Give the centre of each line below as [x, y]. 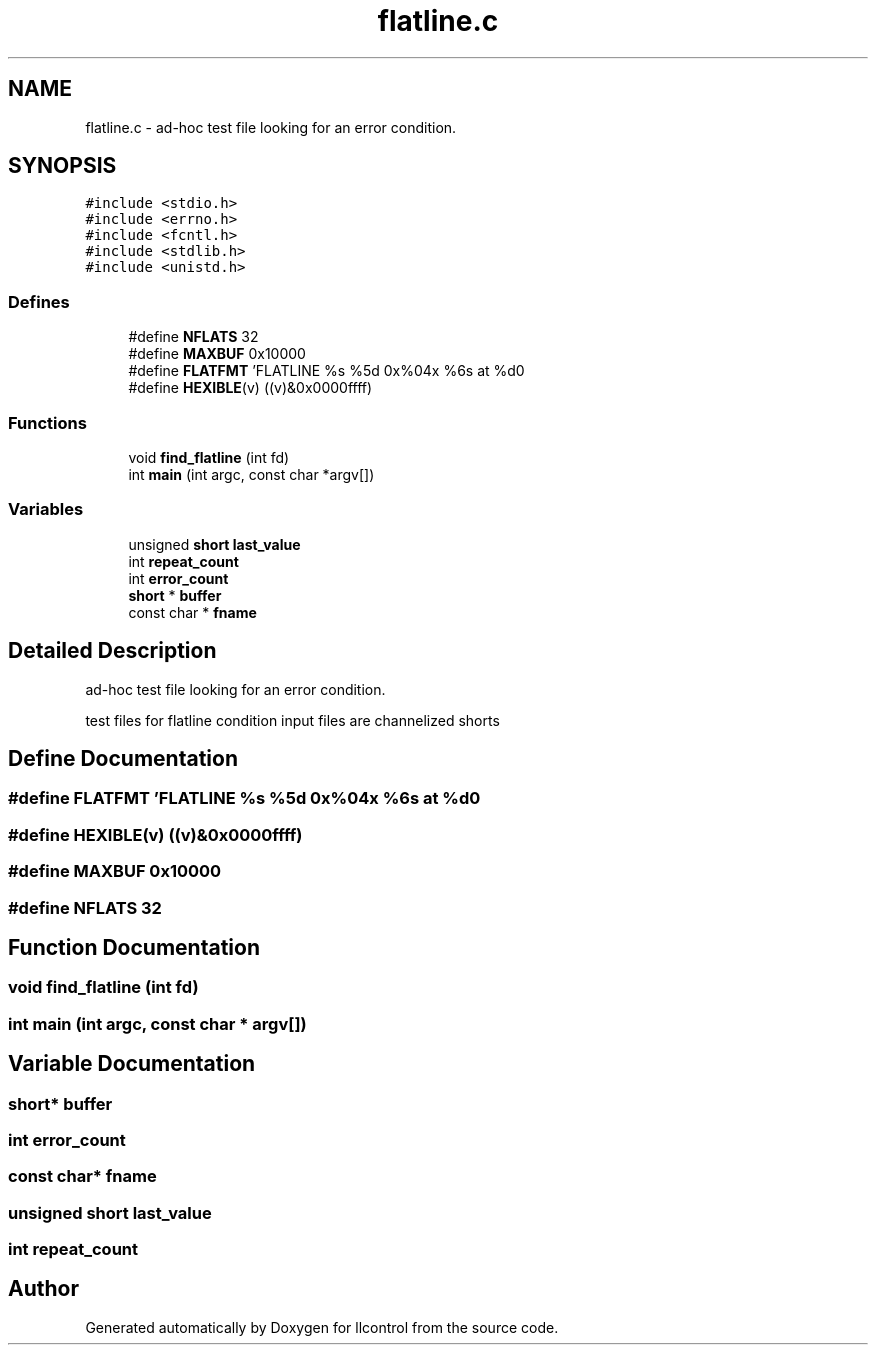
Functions [47, 422]
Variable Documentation [132, 1064]
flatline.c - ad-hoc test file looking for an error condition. [271, 127]
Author [43, 1289]
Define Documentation [123, 758]
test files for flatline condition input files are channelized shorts [292, 720]
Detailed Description [112, 651]
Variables [46, 509]
